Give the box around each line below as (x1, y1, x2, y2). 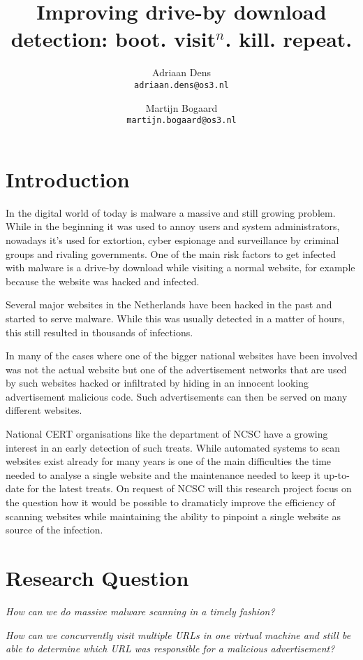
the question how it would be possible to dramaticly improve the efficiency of (6, 495, 336, 510)
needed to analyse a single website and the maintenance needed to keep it (6, 467, 320, 482)
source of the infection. (6, 522, 103, 537)
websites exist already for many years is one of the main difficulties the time (6, 454, 332, 468)
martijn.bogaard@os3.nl (126, 115, 237, 126)
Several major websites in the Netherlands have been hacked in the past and (6, 297, 332, 312)
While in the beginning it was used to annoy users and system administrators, (6, 219, 340, 234)
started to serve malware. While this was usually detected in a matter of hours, (6, 310, 345, 325)
